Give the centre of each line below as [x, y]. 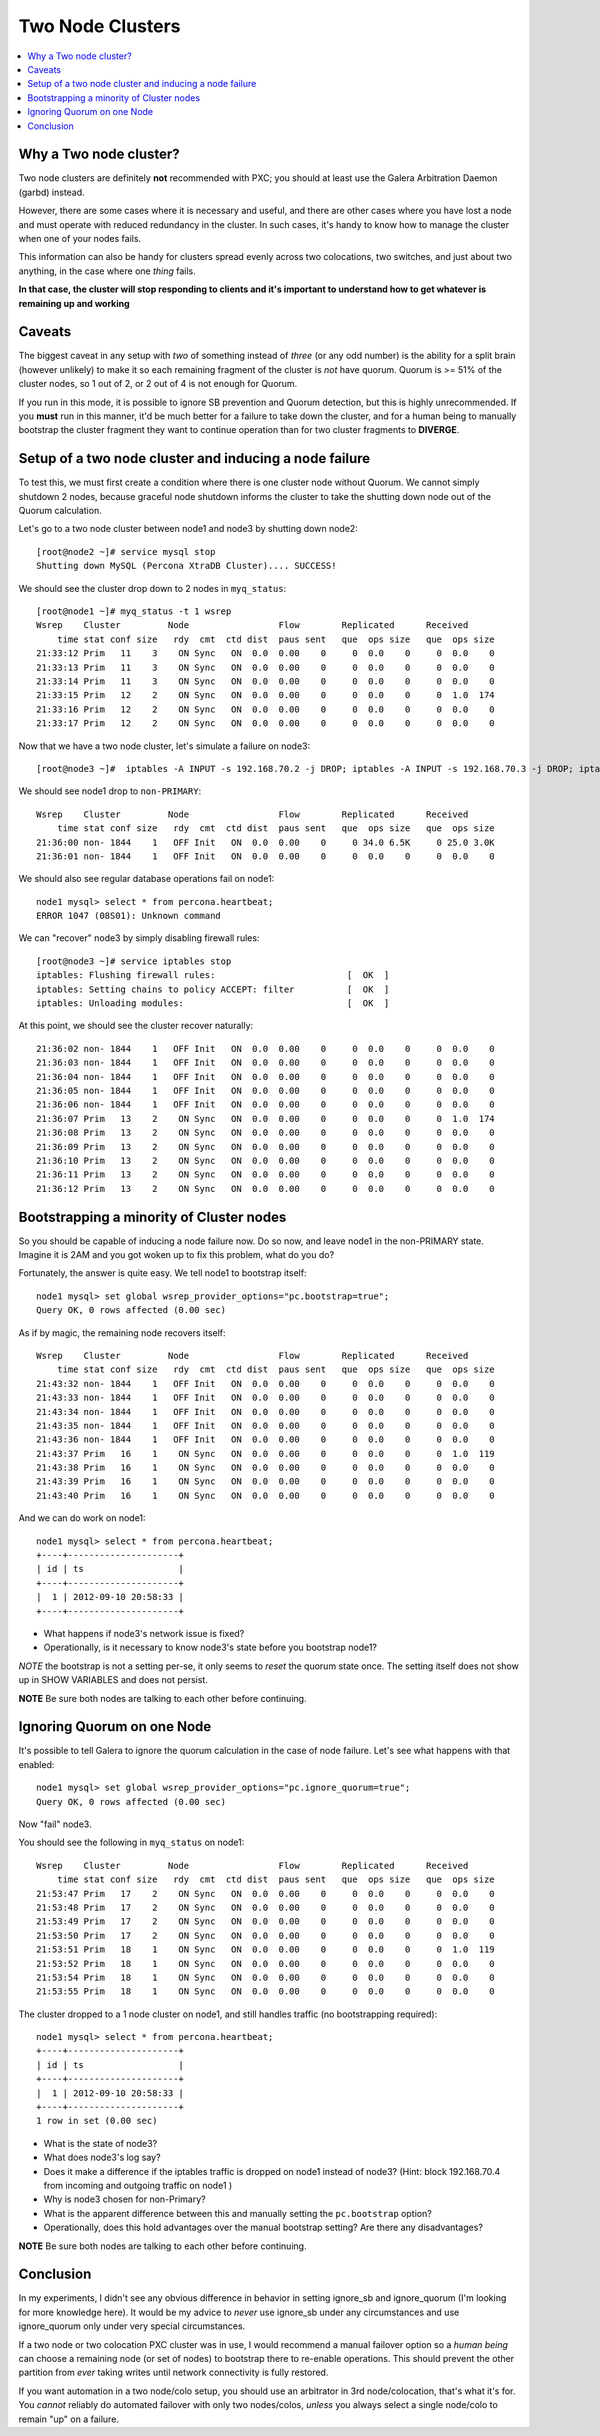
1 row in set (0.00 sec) [97, 2121]
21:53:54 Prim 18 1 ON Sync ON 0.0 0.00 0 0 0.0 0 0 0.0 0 [265, 1977]
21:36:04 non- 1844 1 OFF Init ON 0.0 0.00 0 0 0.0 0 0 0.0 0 [265, 1076]
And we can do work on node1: [82, 1518]
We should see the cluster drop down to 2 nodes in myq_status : [152, 588]
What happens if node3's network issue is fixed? [144, 1633]
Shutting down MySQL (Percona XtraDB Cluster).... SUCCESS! [186, 566]
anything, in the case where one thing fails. [107, 271]
